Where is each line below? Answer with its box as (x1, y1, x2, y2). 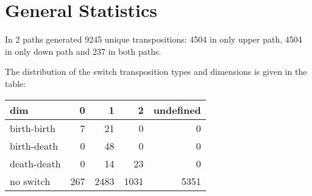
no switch (10, 173, 51, 188)
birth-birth (10, 121, 55, 135)
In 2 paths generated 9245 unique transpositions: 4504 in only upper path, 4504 (5, 33, 302, 46)
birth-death (10, 138, 58, 153)
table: (5, 77, 26, 89)
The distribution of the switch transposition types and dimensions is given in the (5, 65, 307, 78)
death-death (10, 156, 61, 170)
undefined (153, 102, 201, 117)
